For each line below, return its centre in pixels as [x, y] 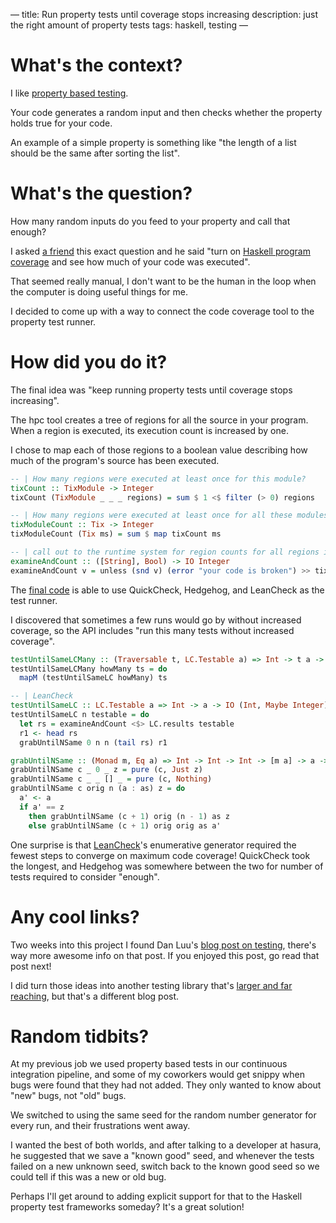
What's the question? [101, 193]
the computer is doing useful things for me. [99, 291]
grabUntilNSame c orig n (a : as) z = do [98, 789]
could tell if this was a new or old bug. [88, 1177]
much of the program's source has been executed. [115, 460]
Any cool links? [75, 916]
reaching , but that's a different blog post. [95, 996]
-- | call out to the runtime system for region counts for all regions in [171, 552]
